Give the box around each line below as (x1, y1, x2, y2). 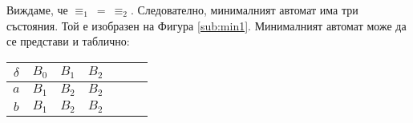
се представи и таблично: (6, 33, 130, 50)
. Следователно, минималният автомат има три (130, 2, 358, 18)
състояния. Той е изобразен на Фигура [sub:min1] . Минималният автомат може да (6, 17, 407, 34)
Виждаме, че (6, 2, 68, 18)
